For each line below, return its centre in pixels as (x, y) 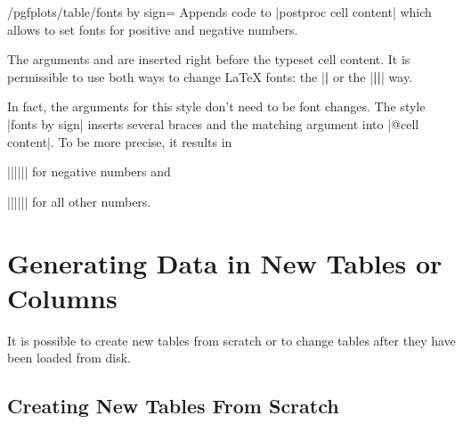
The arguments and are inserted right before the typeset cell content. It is (209, 59)
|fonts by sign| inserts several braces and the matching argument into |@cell (213, 123)
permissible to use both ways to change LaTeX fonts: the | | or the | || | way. (210, 76)
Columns (62, 297)
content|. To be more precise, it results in (120, 141)
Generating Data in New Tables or (225, 262)
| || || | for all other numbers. (79, 201)
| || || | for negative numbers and (89, 171)
